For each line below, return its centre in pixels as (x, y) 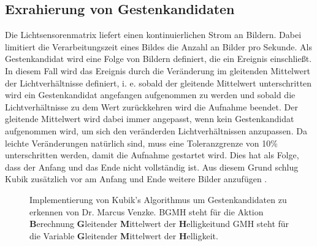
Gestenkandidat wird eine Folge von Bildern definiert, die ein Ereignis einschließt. (158, 59)
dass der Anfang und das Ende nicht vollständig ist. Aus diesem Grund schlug (152, 167)
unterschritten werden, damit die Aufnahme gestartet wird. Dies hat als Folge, (152, 155)
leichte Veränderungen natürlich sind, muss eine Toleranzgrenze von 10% (141, 143)
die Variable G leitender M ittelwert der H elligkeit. (124, 235)
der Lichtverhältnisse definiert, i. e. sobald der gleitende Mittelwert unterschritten (158, 83)
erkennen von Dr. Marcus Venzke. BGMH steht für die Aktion (147, 211)
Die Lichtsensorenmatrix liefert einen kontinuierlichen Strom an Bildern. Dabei (153, 35)
